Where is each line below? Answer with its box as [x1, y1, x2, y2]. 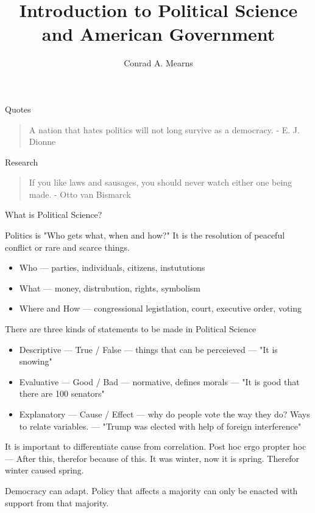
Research [5, 155, 38, 168]
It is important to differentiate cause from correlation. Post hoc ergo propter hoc [5, 440, 306, 453]
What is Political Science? [5, 208, 102, 221]
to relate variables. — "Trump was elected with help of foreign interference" [19, 419, 302, 432]
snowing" [19, 355, 52, 368]
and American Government [41, 21, 275, 46]
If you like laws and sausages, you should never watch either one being [29, 176, 292, 189]
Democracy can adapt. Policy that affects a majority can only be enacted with [5, 484, 298, 497]
